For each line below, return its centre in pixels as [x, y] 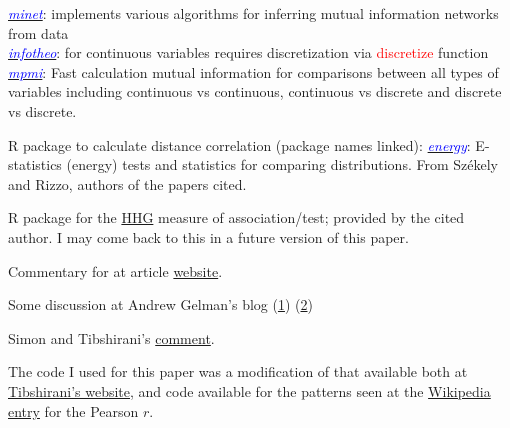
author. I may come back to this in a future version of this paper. [208, 236]
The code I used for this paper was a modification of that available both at [238, 371]
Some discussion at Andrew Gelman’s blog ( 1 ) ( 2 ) [160, 304]
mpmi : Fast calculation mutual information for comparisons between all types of [253, 71]
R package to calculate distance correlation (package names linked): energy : [239, 144]
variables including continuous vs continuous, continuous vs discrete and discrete [255, 91]
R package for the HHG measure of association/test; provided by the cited [236, 217]
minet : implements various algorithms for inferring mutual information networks [253, 13]
